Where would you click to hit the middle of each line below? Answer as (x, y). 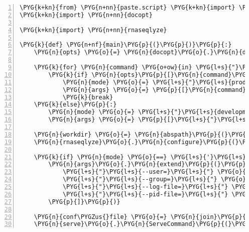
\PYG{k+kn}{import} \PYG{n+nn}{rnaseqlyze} (93, 30)
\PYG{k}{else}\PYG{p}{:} (75, 105)
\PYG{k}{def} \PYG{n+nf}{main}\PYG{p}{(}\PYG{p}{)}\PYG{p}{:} (126, 45)
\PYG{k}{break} (88, 97)
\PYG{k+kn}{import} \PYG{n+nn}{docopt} (86, 15)
